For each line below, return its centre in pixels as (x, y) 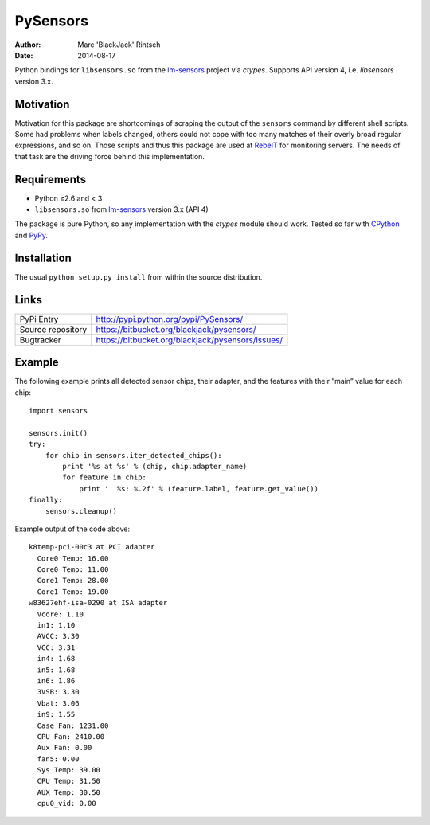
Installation (43, 258)
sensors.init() (59, 433)
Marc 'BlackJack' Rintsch (119, 45)
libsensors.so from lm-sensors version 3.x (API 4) (121, 209)
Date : (24, 55)
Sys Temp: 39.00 (69, 770)
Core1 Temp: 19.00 (73, 592)
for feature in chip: (105, 477)
